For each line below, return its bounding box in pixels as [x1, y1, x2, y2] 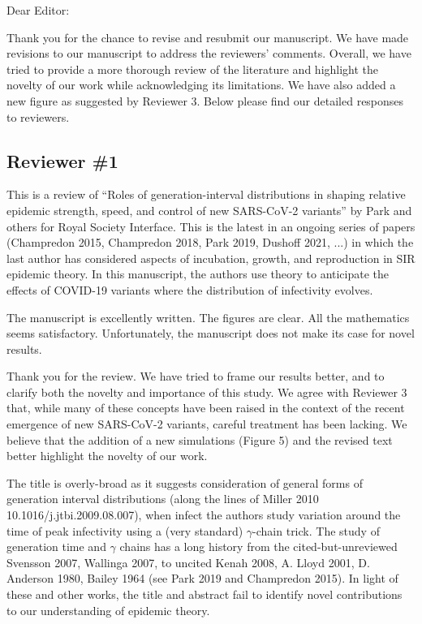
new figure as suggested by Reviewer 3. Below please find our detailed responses [6, 92, 404, 109]
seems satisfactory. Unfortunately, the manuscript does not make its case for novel [6, 325, 415, 342]
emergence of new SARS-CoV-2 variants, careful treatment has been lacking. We [6, 415, 407, 432]
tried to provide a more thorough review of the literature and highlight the [6, 60, 379, 77]
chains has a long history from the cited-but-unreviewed [119, 538, 398, 555]
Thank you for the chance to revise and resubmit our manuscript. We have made [6, 28, 409, 45]
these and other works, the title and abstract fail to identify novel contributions [6, 586, 403, 603]
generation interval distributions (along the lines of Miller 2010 [6, 490, 319, 507]
